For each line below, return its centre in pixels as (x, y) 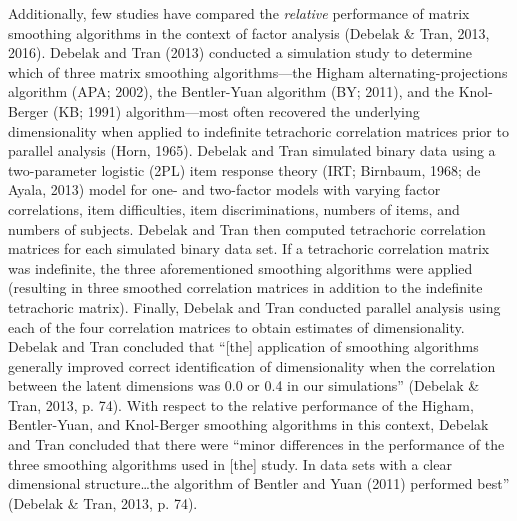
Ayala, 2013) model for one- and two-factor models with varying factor (224, 189)
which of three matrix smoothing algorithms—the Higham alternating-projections (258, 71)
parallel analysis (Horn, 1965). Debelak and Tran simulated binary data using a (252, 150)
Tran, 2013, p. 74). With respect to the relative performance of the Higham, (241, 404)
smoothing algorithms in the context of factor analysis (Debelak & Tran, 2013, (249, 32)
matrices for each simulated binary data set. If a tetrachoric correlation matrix (249, 248)
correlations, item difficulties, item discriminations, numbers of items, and (234, 208)
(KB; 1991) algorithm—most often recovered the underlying (236, 110)
